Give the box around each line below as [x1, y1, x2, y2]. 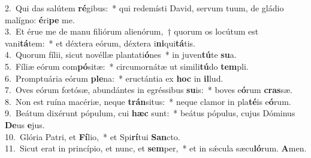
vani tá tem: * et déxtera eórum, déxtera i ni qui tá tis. [5, 36, 195, 49]
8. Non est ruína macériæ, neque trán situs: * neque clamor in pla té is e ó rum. [5, 95, 291, 107]
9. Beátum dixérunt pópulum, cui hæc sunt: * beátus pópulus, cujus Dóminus [5, 107, 295, 119]
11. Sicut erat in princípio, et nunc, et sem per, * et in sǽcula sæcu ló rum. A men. [5, 142, 307, 154]
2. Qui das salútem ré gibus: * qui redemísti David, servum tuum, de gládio [5, 2, 284, 14]
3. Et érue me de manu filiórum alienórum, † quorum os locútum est [5, 25, 259, 38]
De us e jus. [5, 118, 45, 131]
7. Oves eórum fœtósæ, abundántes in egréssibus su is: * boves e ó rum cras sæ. [5, 83, 292, 96]
